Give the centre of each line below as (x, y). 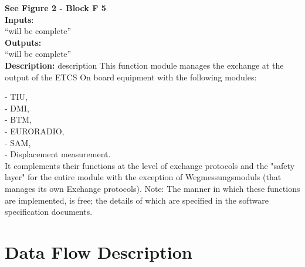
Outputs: (23, 42)
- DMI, (17, 108)
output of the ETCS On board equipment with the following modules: (131, 77)
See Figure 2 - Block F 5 (55, 8)
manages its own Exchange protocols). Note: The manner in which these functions (152, 188)
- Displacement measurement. (58, 154)
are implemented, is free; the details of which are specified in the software (137, 200)
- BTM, (18, 119)
